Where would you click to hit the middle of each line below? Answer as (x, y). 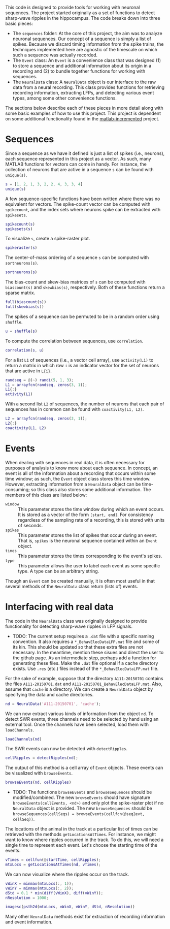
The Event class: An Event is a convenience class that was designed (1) (87, 60)
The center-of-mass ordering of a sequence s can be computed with (77, 258)
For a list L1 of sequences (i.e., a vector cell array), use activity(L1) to (79, 360)
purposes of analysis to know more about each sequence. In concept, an (82, 468)
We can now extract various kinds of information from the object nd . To (79, 714)
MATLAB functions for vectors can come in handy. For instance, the (76, 164)
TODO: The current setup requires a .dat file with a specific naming (83, 636)
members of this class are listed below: (46, 495)
